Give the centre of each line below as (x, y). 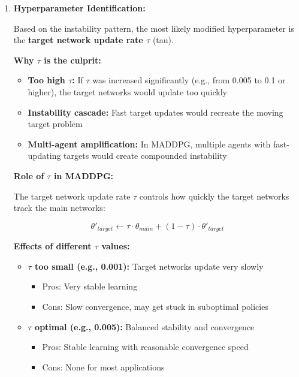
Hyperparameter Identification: (79, 8)
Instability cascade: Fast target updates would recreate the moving (155, 112)
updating (44, 156)
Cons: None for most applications (103, 367)
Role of (29, 175)
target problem (55, 124)
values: (116, 246)
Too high (46, 80)
